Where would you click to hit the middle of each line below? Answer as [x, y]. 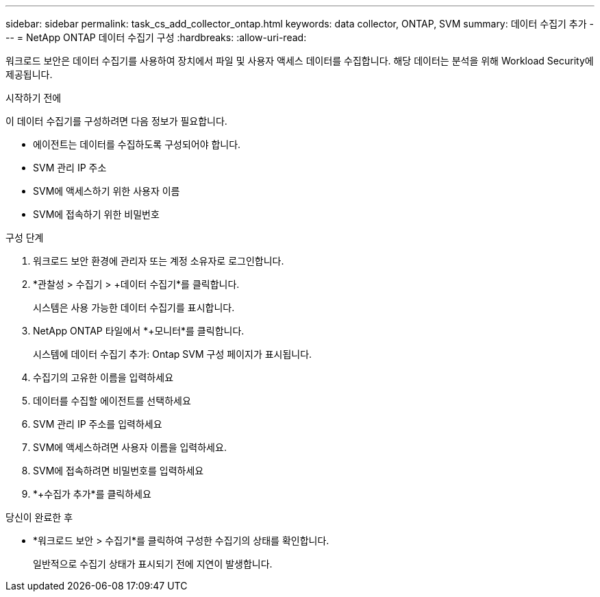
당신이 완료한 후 [39, 517]
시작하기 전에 [34, 98]
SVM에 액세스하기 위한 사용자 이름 [107, 191]
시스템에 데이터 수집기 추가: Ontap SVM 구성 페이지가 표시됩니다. [173, 354]
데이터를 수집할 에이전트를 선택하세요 [112, 401]
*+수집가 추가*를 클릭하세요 [92, 494]
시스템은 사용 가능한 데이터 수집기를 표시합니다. [134, 307]
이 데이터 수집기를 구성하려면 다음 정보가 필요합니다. [116, 121]
